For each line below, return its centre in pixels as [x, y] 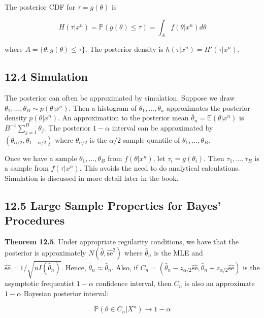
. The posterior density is [124, 49]
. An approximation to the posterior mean [123, 118]
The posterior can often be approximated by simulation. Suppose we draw [120, 98]
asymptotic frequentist [40, 283]
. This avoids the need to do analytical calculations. [160, 168]
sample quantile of [152, 139]
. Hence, [74, 267]
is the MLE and [178, 252]
